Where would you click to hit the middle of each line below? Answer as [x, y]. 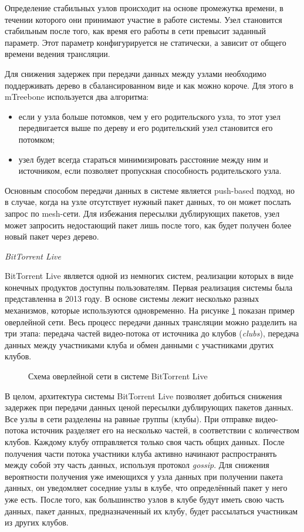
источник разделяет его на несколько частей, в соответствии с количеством [165, 430]
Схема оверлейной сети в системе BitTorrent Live [118, 376]
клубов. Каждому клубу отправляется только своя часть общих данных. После [145, 442]
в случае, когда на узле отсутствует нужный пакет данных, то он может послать [148, 202]
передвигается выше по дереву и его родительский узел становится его [146, 128]
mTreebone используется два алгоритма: [77, 97]
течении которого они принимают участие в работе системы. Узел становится [143, 19]
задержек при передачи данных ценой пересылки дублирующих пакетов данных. [149, 407]
